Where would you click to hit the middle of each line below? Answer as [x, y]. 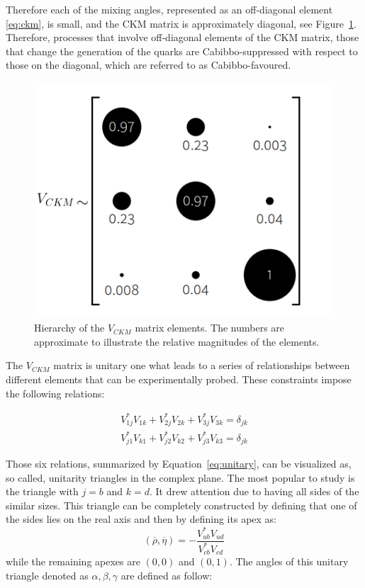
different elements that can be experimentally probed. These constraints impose [179, 379]
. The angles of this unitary [289, 561]
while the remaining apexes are [73, 561]
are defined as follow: [167, 576]
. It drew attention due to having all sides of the [254, 491]
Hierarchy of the [69, 328]
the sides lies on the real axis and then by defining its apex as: [141, 519]
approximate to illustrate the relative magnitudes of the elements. [177, 341]
